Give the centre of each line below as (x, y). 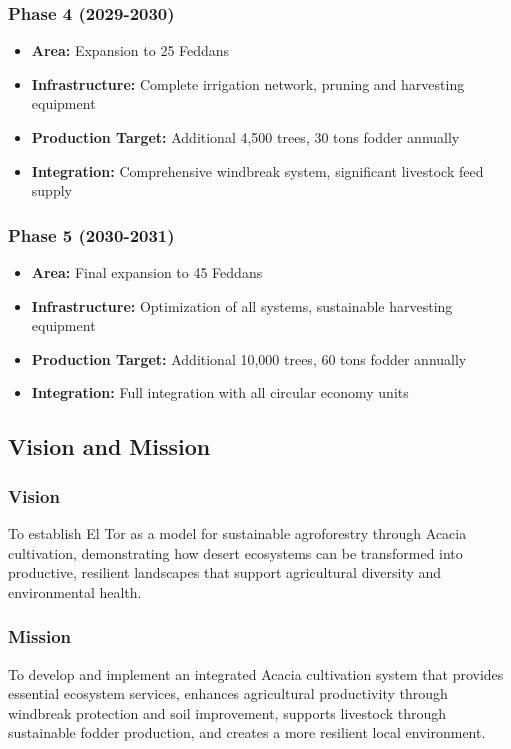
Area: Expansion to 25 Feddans (130, 50)
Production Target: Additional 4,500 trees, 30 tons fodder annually (245, 137)
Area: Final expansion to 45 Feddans (147, 272)
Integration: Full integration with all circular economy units (220, 392)
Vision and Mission (109, 446)
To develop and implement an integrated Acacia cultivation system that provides (256, 673)
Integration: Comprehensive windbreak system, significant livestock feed (257, 170)
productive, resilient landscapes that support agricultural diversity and (225, 572)
